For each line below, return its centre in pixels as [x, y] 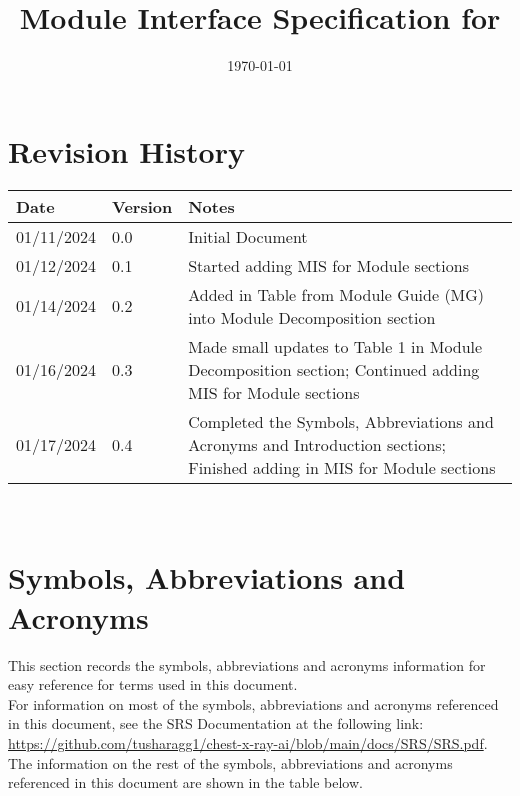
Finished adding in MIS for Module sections [342, 467]
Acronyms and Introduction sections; [317, 444]
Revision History [126, 150]
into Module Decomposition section [312, 317]
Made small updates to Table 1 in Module [335, 346]
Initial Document [248, 236]
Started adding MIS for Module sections [328, 265]
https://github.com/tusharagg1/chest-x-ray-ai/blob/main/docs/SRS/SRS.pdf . [248, 742]
